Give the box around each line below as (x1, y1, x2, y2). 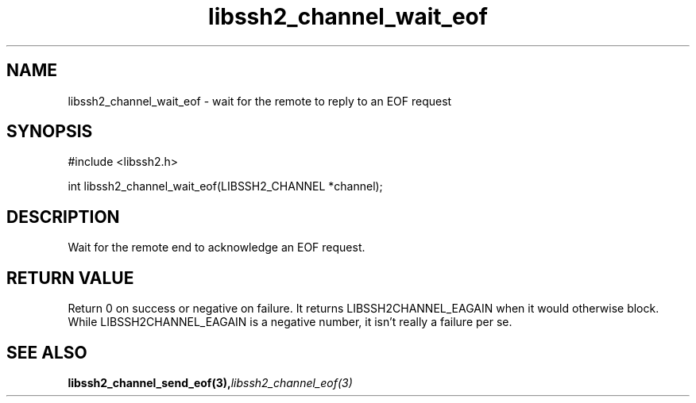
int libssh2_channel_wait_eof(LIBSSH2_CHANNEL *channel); (68, 179, 383, 194)
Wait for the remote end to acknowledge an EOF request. (68, 240, 365, 255)
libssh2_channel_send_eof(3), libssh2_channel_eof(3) (68, 375, 353, 390)
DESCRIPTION (6, 206, 120, 227)
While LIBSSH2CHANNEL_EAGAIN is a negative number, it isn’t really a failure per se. (68, 315, 512, 329)
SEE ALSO (6, 342, 87, 363)
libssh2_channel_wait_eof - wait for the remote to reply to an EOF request (68, 94, 452, 108)
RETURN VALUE (6, 267, 134, 288)
